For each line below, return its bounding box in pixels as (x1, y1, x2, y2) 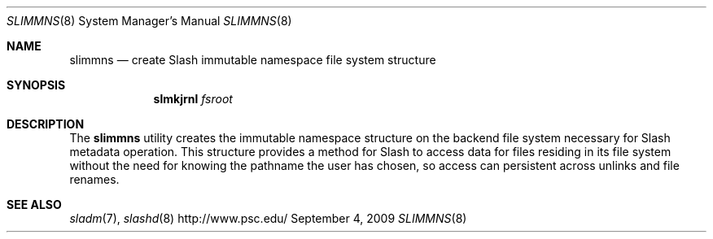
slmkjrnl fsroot (153, 92, 233, 106)
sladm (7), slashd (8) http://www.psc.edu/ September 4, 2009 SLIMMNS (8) (69, 211, 467, 225)
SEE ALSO (7, 198, 62, 211)
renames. (69, 172, 120, 186)
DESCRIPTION (7, 117, 85, 131)
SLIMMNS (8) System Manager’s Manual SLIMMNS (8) (7, 14, 292, 28)
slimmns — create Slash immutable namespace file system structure (69, 53, 436, 67)
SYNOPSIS (7, 78, 66, 92)
